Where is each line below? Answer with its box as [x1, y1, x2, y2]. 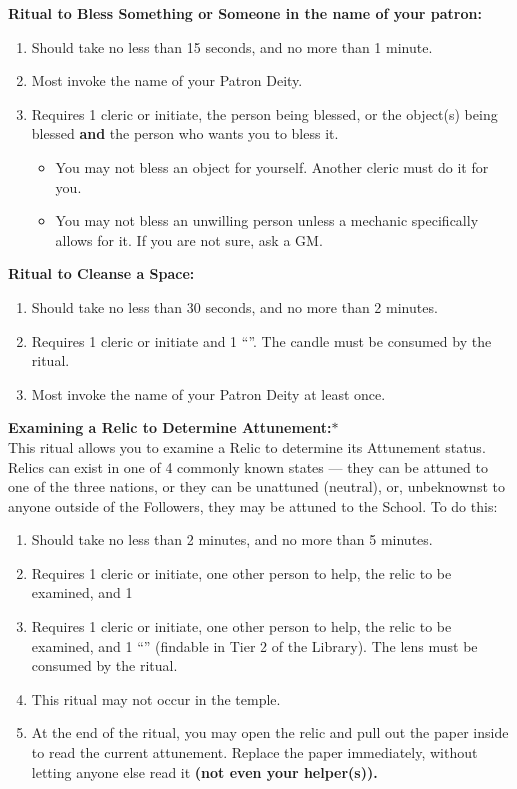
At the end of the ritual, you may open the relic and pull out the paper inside [31, 722, 509, 743]
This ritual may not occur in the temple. [31, 688, 281, 709]
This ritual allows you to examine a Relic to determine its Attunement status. [8, 436, 486, 457]
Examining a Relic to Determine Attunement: [8, 417, 332, 438]
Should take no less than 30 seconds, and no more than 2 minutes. [31, 296, 438, 317]
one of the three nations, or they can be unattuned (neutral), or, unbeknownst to [8, 476, 505, 497]
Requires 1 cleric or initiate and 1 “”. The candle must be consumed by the [31, 330, 492, 351]
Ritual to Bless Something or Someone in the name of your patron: [8, 3, 482, 23]
